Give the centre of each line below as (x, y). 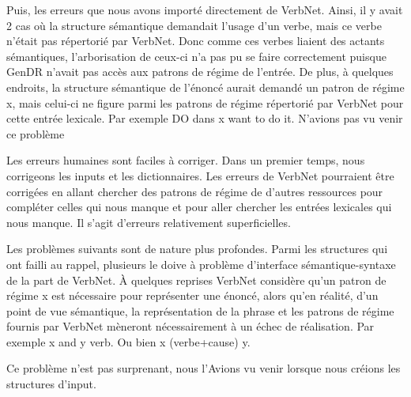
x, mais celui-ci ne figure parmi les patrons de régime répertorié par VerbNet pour (205, 102)
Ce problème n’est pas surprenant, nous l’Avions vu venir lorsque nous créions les (204, 368)
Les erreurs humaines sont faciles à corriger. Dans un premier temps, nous (186, 160)
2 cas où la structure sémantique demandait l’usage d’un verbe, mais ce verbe (194, 25)
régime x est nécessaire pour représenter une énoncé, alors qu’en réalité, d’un (192, 295)
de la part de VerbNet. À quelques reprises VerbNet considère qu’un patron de (196, 280)
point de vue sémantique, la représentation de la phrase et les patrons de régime (200, 310)
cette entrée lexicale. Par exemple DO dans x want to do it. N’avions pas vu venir (205, 118)
